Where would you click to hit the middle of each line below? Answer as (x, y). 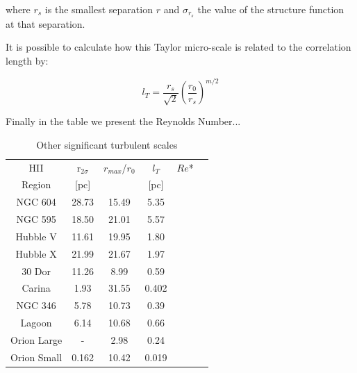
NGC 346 (36, 305)
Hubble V (36, 236)
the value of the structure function (271, 9)
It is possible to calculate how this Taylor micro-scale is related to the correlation (178, 47)
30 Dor (36, 271)
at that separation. (45, 23)
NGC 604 (36, 202)
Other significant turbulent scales (107, 144)
